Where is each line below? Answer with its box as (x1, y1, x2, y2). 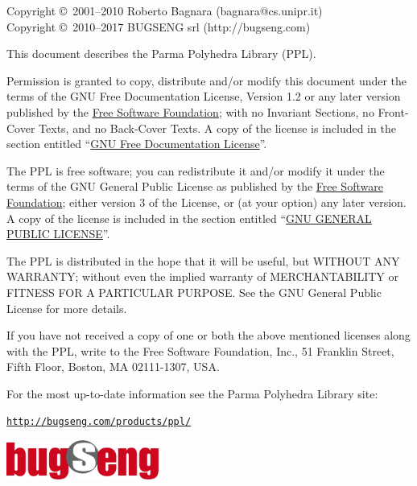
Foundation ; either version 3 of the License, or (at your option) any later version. (6, 193, 407, 210)
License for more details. (6, 299, 127, 316)
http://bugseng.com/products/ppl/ (6, 416, 192, 428)
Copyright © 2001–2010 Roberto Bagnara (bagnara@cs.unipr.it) (6, 2, 323, 19)
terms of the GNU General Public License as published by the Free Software (6, 178, 383, 195)
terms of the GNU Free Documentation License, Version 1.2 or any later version (6, 88, 401, 105)
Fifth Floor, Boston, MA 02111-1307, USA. (6, 358, 220, 375)
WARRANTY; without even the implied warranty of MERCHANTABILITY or (6, 268, 399, 285)
